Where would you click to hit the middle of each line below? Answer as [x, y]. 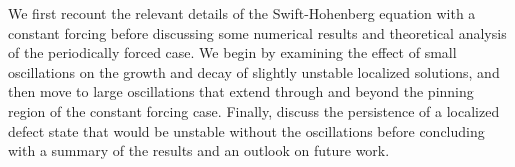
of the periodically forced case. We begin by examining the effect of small [232, 52]
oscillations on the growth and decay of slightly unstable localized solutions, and [254, 71]
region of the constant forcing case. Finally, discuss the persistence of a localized [254, 110]
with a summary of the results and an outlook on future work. [199, 150]
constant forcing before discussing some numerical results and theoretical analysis [257, 32]
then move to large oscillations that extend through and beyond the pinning [241, 91]
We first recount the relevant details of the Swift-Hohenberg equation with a [242, 13]
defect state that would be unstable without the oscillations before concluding [246, 130]
